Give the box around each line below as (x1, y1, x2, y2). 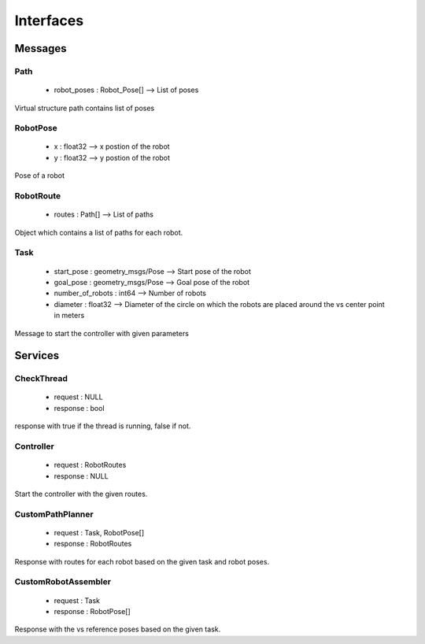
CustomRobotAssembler (14, 576, 112, 587)
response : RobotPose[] (54, 607, 131, 616)
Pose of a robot (14, 171, 65, 180)
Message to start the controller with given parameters (14, 328, 189, 338)
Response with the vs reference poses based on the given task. (14, 624, 221, 634)
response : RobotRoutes (54, 539, 132, 549)
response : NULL (54, 471, 109, 480)
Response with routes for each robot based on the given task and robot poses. (14, 557, 270, 566)
